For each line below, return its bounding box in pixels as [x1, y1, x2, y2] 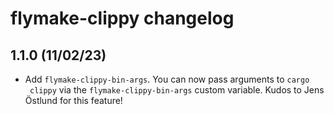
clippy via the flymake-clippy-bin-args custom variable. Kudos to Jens [29, 84, 325, 96]
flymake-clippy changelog [10, 7, 235, 30]
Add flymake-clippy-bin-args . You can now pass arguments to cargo [24, 73, 310, 85]
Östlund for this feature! [24, 95, 123, 106]
